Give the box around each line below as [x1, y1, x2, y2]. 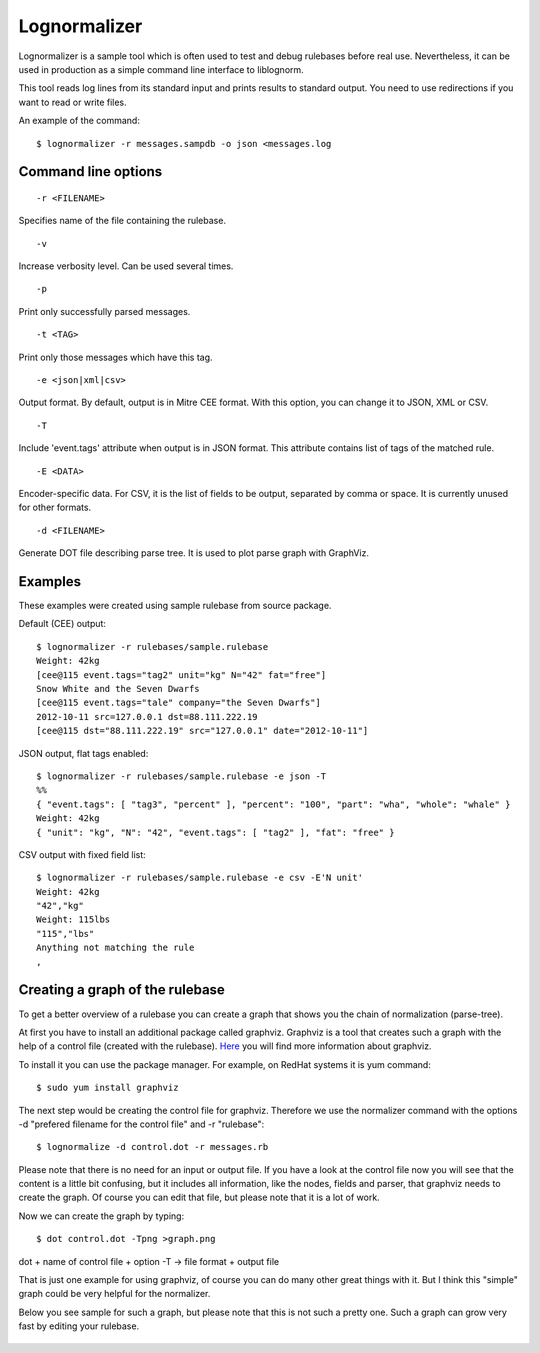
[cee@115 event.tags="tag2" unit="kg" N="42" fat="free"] [36, 669, 327, 680]
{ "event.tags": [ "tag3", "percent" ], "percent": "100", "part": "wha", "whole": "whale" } [36, 798, 511, 810]
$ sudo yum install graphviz [36, 1082, 179, 1094]
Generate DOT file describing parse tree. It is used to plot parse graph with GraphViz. [18, 547, 370, 559]
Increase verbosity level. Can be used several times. [18, 260, 234, 272]
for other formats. [18, 501, 92, 514]
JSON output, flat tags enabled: [18, 747, 149, 759]
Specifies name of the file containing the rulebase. [18, 215, 227, 227]
